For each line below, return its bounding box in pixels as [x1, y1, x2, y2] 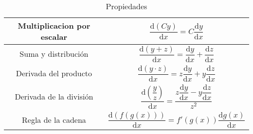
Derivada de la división [15, 91, 93, 102]
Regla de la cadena [22, 114, 86, 125]
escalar [40, 31, 68, 42]
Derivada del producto [16, 67, 92, 79]
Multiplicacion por [18, 20, 90, 31]
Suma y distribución [19, 48, 89, 60]
